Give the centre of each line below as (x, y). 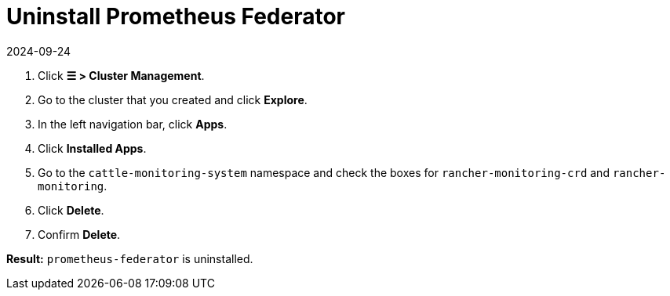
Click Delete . (71, 210)
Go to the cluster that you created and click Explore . (173, 99)
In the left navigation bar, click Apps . (133, 124)
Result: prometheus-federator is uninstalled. (130, 258)
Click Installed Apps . (92, 148)
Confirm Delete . (79, 234)
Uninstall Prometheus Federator (176, 16)
